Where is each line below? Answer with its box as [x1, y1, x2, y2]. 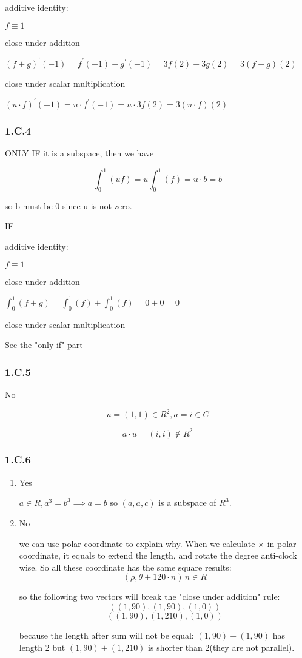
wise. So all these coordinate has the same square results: [19, 560, 232, 573]
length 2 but [19, 640, 65, 653]
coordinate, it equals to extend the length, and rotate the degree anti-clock [19, 549, 297, 562]
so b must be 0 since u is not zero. [5, 199, 132, 212]
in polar [267, 537, 297, 549]
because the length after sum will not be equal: [19, 628, 194, 641]
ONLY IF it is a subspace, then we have [5, 147, 154, 159]
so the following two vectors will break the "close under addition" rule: [19, 590, 280, 603]
